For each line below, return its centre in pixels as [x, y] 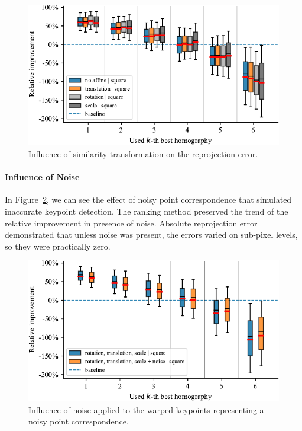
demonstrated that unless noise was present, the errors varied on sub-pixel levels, [151, 234]
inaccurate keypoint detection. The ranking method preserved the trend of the [147, 211]
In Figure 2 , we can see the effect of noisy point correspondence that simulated [148, 199]
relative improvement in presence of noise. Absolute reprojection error [131, 223]
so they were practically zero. [58, 246]
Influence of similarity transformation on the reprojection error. [143, 154]
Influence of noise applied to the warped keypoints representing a [146, 409]
